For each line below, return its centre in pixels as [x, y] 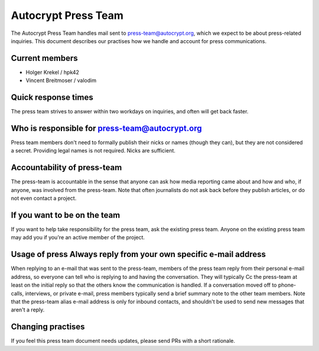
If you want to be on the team [66, 215]
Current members [44, 58]
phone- [287, 285]
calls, [17, 293]
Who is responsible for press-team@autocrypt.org [106, 128]
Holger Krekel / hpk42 [53, 72]
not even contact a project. [44, 199]
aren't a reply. [28, 310]
